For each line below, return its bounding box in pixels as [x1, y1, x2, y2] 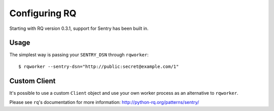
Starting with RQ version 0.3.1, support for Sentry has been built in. [9, 25, 149, 31]
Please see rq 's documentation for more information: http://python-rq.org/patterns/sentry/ [9, 99, 199, 105]
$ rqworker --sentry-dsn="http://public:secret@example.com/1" [18, 63, 179, 69]
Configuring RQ [9, 8, 77, 19]
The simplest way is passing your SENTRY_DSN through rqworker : [9, 52, 149, 58]
